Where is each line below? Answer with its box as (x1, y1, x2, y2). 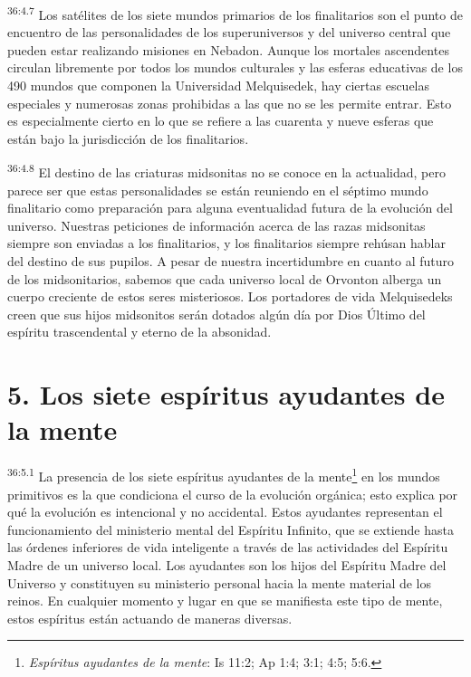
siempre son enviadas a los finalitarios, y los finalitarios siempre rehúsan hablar (7, 234, 446, 253)
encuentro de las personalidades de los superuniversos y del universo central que (7, 23, 451, 42)
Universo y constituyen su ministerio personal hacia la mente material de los (7, 573, 432, 592)
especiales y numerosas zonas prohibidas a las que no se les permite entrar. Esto (7, 93, 452, 112)
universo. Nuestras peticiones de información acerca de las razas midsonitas (7, 215, 426, 234)
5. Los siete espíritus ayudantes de (7, 376, 445, 413)
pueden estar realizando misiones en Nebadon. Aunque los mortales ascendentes (7, 40, 449, 59)
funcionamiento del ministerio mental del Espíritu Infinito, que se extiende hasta (7, 520, 454, 539)
